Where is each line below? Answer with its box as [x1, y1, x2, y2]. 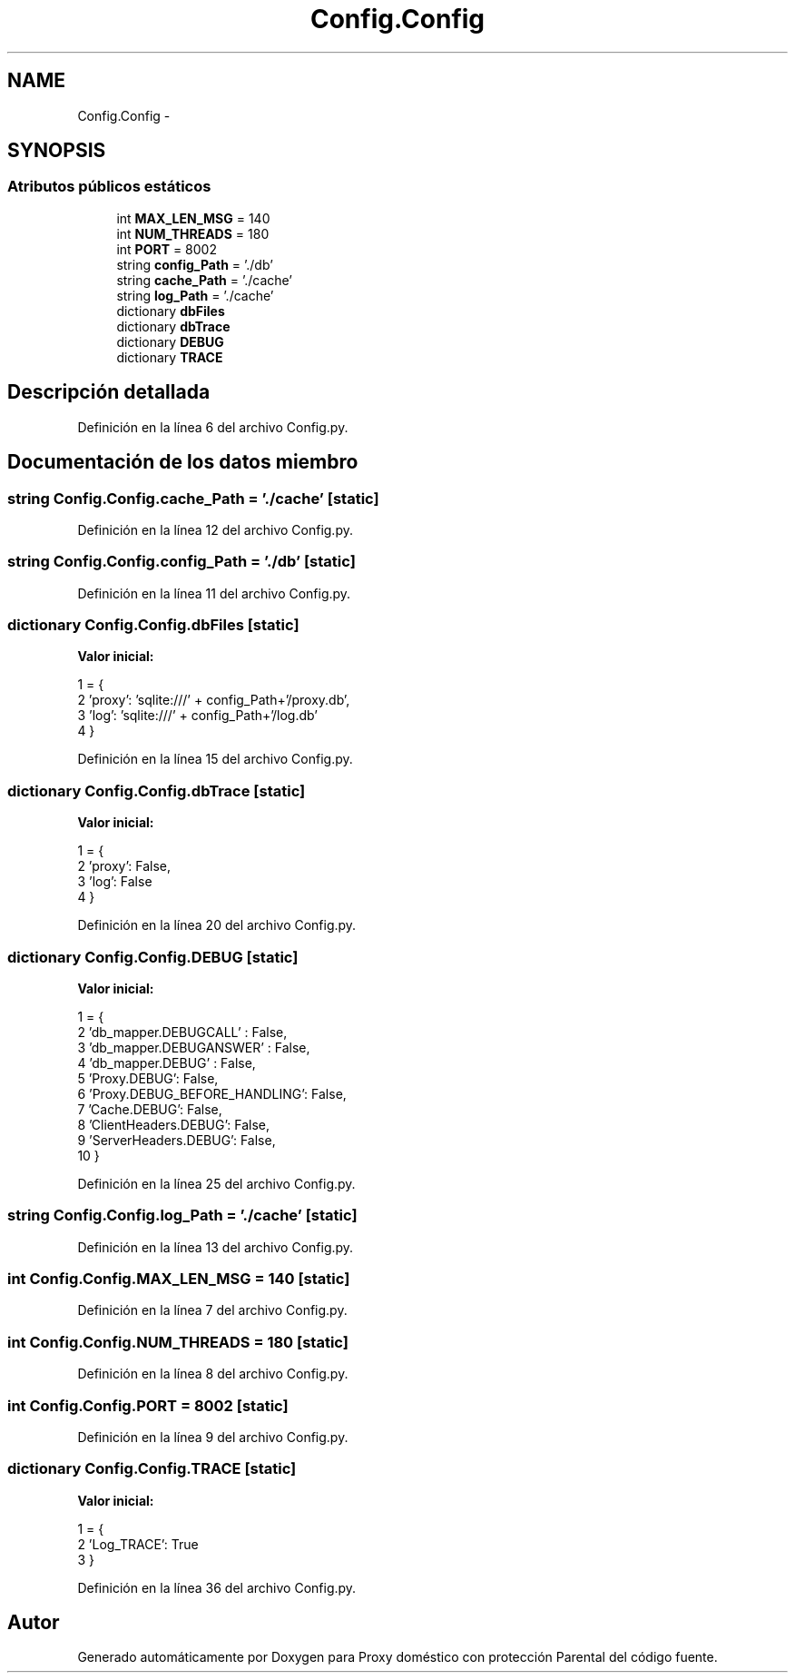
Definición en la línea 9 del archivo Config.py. [77, 1428, 348, 1445]
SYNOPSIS [7, 139, 106, 163]
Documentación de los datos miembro [7, 450, 358, 474]
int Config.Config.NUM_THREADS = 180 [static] [7, 1332, 348, 1351]
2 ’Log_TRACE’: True [77, 1536, 199, 1552]
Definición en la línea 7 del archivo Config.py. [77, 1302, 348, 1319]
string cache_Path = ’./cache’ [116, 272, 293, 288]
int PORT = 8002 [116, 241, 217, 257]
